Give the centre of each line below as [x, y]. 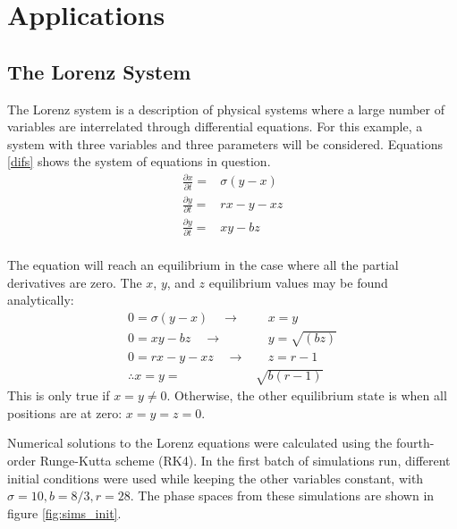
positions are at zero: [65, 412]
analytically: [41, 300]
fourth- [415, 443]
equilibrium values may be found [298, 282]
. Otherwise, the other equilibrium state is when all [307, 395]
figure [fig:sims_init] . [64, 512]
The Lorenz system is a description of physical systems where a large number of [226, 109]
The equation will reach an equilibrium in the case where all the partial [203, 265]
